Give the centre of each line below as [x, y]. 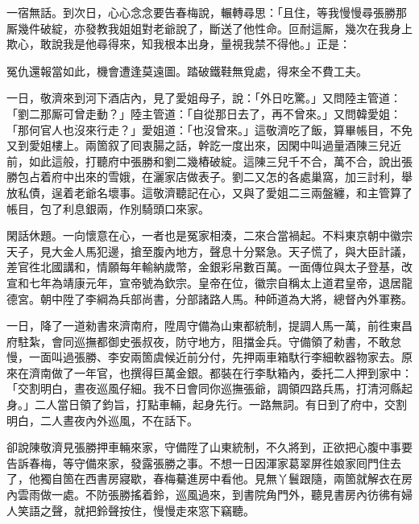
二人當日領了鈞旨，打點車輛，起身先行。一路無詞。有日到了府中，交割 [220, 404]
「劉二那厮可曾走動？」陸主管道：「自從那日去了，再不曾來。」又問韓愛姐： [204, 113]
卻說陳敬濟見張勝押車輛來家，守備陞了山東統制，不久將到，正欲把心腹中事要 [209, 447]
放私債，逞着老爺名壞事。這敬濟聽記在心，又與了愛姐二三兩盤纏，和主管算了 [209, 192]
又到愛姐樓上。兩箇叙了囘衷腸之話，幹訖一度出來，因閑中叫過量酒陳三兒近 [204, 145]
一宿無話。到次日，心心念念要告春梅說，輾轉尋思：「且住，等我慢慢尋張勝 [201, 12]
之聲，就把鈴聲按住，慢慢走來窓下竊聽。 [147, 510]
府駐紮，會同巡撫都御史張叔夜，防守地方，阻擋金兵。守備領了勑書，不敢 [198, 341]
